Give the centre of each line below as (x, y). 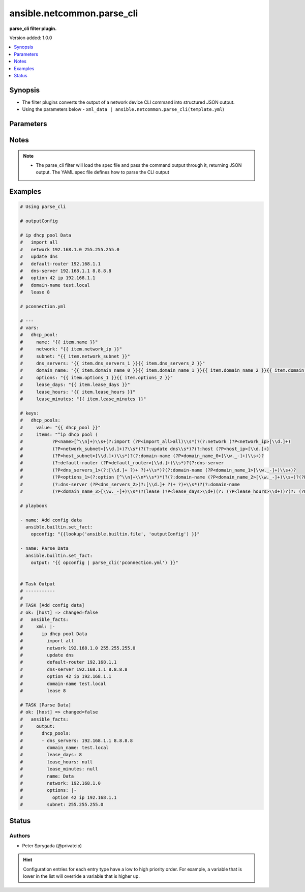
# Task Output (38, 584)
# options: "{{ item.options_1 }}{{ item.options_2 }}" (97, 377)
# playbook (34, 506)
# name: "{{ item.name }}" (59, 342)
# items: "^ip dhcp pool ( (59, 434)
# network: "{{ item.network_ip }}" (71, 349)
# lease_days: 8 (51, 755)
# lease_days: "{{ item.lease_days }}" (75, 385)
